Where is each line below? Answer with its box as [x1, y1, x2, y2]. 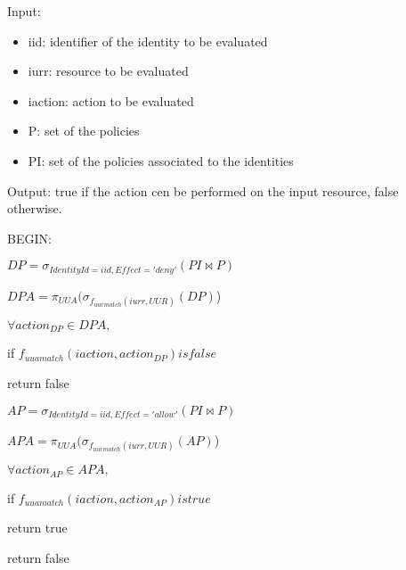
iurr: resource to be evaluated [28, 62, 189, 80]
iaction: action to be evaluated [28, 91, 194, 110]
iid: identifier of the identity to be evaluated [28, 31, 268, 50]
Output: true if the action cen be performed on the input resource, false [7, 181, 399, 200]
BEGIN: [7, 228, 52, 247]
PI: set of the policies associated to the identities [28, 151, 294, 169]
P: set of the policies [28, 121, 140, 140]
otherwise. [7, 199, 62, 218]
